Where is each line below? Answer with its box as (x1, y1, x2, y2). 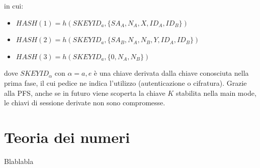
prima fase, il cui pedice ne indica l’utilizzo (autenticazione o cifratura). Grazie (4, 77, 247, 88)
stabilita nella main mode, (176, 87, 256, 98)
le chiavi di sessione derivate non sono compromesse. (4, 97, 165, 108)
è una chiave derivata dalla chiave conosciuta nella (94, 68, 249, 78)
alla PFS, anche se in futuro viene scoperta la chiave (4, 87, 165, 98)
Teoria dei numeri (4, 126, 130, 147)
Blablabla (4, 155, 34, 166)
